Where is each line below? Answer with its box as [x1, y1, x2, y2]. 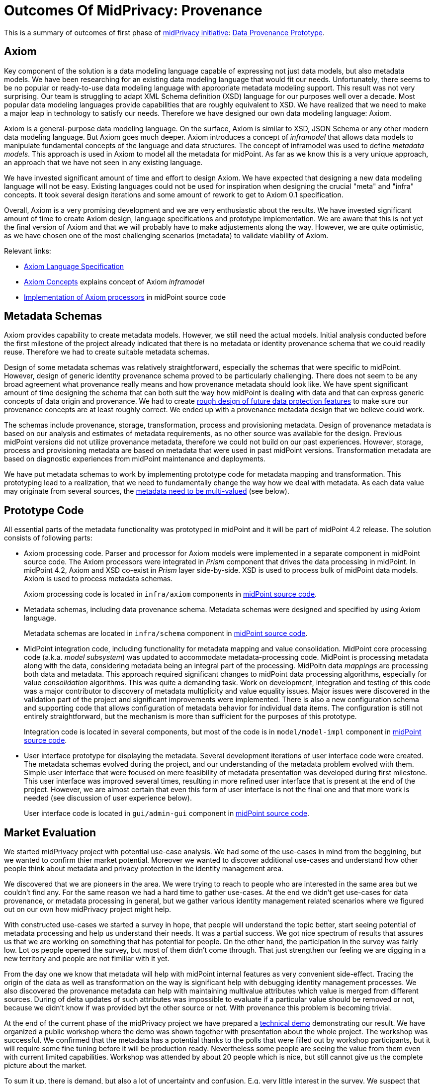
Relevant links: [4, 246, 51, 255]
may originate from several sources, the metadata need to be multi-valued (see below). [4, 487, 290, 496]
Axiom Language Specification [24, 262, 124, 271]
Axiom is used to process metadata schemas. [24, 574, 173, 583]
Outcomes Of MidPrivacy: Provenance [4, 2, 262, 19]
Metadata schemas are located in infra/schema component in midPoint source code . [24, 629, 308, 638]
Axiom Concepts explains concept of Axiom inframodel [24, 277, 204, 286]
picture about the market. [4, 1061, 87, 1070]
